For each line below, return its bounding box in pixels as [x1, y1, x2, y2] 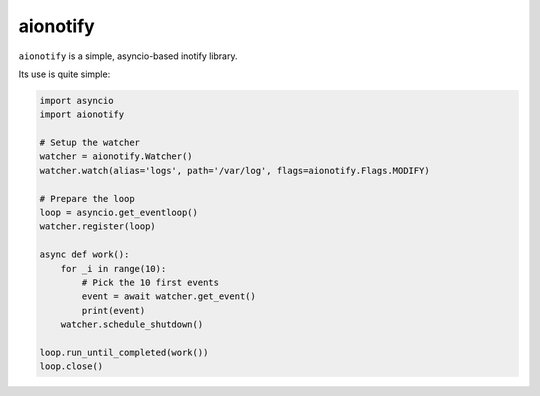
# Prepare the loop [39, 193, 135, 204]
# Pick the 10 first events [81, 277, 220, 288]
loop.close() [39, 361, 104, 372]
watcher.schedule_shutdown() [60, 319, 204, 330]
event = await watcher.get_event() [81, 291, 257, 302]
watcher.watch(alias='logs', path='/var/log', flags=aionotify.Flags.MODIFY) [39, 165, 430, 176]
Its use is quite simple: [18, 68, 111, 80]
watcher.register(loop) [39, 221, 157, 232]
